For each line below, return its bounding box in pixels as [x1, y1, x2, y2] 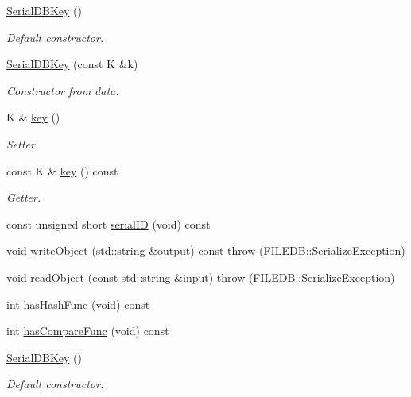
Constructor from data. [6, 82, 119, 98]
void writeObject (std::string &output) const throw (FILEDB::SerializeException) [6, 242, 405, 259]
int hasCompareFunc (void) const [6, 322, 169, 339]
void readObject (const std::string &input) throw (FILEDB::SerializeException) [6, 268, 395, 285]
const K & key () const [6, 162, 118, 179]
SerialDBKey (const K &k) [6, 56, 138, 72]
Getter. [6, 189, 41, 206]
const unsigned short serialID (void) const [6, 215, 211, 232]
